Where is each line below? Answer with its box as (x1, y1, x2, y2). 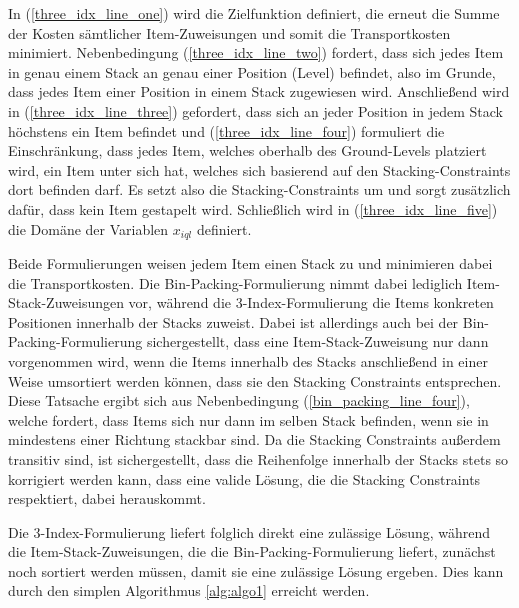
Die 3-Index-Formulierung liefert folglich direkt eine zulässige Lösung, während (8, 521, 491, 542)
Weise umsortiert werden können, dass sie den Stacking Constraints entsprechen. (8, 370, 502, 391)
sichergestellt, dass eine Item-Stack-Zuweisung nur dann (146, 331, 489, 352)
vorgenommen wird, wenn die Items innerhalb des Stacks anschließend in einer (8, 350, 488, 371)
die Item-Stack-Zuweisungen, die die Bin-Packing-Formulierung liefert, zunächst (8, 541, 496, 562)
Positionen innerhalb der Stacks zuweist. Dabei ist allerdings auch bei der (8, 311, 459, 332)
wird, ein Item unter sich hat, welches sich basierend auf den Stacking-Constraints (8, 159, 511, 180)
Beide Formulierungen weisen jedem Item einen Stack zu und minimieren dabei (8, 252, 493, 273)
